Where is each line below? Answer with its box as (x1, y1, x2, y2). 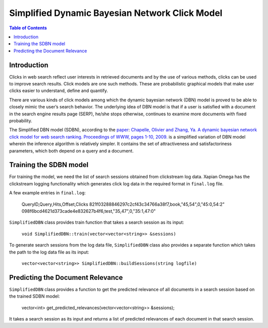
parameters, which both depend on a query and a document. (9, 148, 134, 154)
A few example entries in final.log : (9, 190, 86, 196)
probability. (9, 117, 32, 124)
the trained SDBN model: (9, 293, 60, 299)
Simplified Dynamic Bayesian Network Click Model (9, 7, 223, 18)
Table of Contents (9, 25, 47, 31)
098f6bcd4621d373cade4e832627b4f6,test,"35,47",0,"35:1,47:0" (21, 208, 156, 214)
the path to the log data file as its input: (9, 249, 89, 255)
